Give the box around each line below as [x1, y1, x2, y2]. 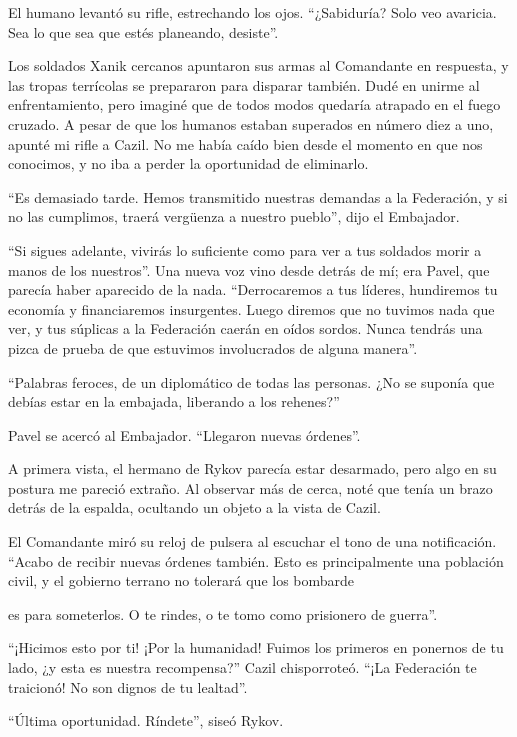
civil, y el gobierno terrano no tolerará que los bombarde [8, 570, 355, 591]
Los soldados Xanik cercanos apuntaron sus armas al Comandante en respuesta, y [8, 55, 509, 76]
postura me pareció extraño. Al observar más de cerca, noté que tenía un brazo [8, 477, 493, 498]
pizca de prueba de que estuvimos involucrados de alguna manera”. [8, 337, 418, 358]
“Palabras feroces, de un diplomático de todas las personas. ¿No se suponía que [8, 371, 495, 392]
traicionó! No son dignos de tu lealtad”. [8, 676, 248, 697]
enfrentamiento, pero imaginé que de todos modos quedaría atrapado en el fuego [8, 94, 501, 115]
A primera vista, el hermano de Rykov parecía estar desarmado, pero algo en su [8, 458, 497, 479]
